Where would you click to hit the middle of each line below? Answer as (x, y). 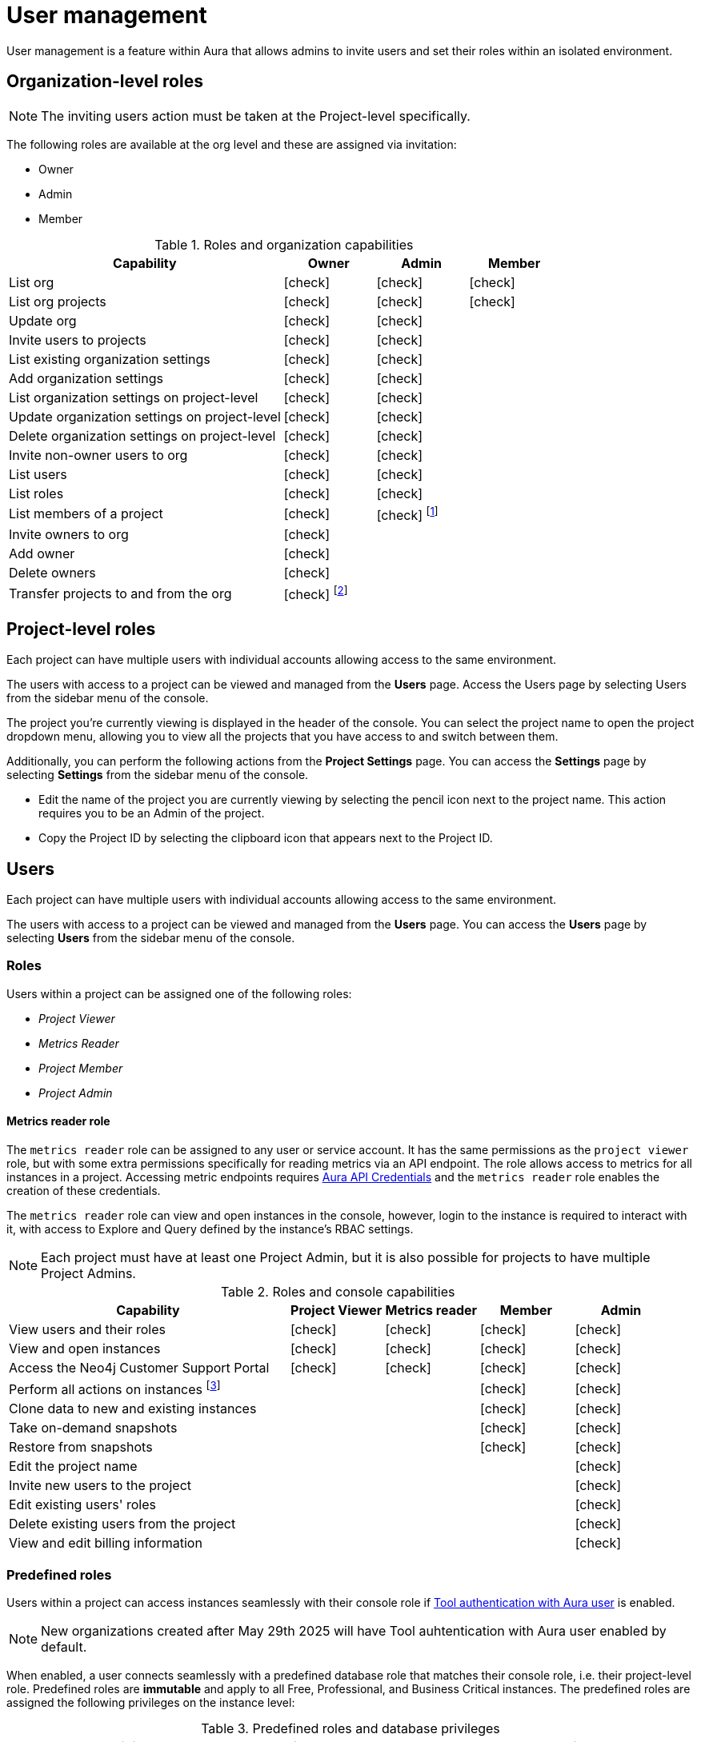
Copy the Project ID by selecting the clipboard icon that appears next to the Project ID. (266, 838)
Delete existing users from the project (122, 1524)
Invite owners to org (69, 534)
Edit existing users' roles (82, 1505)
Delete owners (52, 572)
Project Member (81, 1068)
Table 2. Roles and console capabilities (338, 1291)
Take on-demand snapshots (93, 1428)
